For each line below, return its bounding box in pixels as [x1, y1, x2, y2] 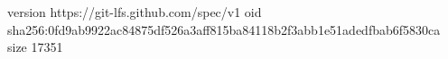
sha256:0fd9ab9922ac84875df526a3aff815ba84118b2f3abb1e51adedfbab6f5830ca [7, 20, 441, 38]
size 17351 [7, 38, 63, 56]
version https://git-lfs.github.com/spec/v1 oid [7, 3, 262, 21]
